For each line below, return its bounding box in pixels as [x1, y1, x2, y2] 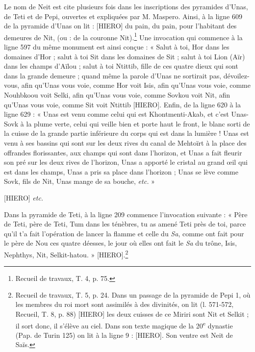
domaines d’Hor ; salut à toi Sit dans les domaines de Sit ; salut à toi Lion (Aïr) [4, 51, 245, 61]
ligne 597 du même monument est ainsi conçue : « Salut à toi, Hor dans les [4, 42, 229, 52]
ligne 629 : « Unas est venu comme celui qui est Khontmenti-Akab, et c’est [4, 109, 229, 119]
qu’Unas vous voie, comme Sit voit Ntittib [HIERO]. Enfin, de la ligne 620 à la [4, 99, 241, 109]
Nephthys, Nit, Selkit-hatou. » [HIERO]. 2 [4, 248, 128, 259]
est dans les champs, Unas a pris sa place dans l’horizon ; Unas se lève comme [4, 166, 238, 176]
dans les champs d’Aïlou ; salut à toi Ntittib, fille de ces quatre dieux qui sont [4, 61, 238, 71]
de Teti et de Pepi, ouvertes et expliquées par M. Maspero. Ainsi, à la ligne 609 [4, 11, 242, 21]
